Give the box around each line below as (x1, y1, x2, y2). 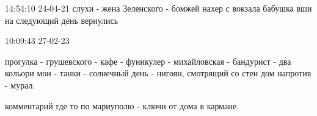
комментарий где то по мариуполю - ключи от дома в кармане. (5, 99, 239, 112)
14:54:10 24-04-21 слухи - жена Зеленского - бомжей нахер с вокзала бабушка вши (5, 2, 312, 14)
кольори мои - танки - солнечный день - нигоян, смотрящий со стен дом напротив (5, 67, 312, 79)
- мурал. (5, 78, 35, 91)
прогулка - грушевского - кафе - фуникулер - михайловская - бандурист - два (5, 54, 291, 67)
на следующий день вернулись (5, 13, 118, 26)
